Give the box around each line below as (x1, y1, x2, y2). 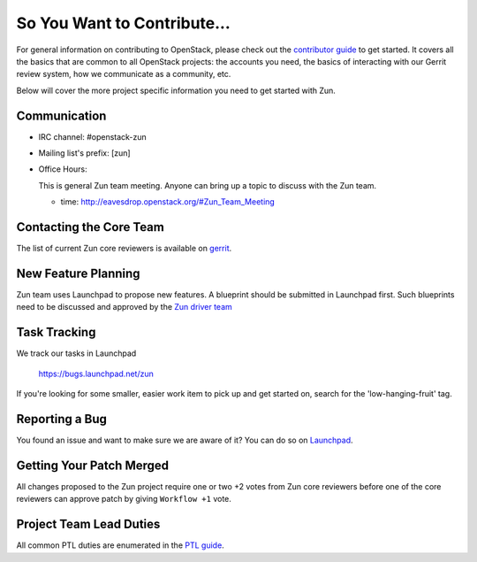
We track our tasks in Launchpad (16, 348, 137, 358)
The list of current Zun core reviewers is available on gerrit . (16, 243, 232, 254)
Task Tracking (16, 325, 96, 340)
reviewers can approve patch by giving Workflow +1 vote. (16, 494, 231, 504)
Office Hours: (38, 164, 87, 174)
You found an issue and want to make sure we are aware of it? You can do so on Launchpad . (16, 435, 353, 445)
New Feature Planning (16, 266, 140, 281)
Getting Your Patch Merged (16, 458, 170, 473)
